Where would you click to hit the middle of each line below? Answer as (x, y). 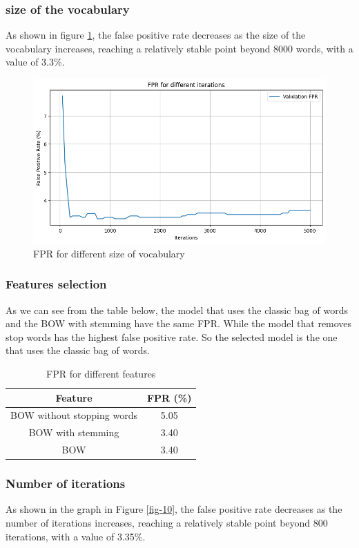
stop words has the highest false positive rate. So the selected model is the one (172, 336)
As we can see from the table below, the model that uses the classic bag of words (177, 310)
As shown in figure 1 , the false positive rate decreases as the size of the (156, 35)
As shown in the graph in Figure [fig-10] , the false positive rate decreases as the (174, 509)
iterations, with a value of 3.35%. (76, 536)
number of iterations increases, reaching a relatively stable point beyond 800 (167, 523)
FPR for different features (101, 373)
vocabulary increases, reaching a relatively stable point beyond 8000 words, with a (179, 48)
